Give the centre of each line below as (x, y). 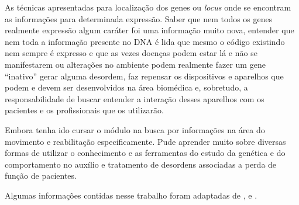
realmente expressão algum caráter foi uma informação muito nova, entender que (149, 30)
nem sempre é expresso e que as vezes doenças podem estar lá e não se (131, 53)
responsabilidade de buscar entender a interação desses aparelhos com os (135, 98)
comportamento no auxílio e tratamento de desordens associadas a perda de (141, 164)
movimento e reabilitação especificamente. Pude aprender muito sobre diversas (145, 141)
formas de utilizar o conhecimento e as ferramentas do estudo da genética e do (145, 153)
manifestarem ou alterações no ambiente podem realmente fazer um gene (135, 64)
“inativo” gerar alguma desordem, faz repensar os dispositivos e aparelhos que (144, 76)
